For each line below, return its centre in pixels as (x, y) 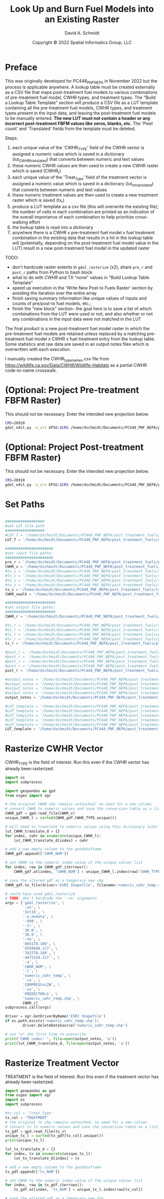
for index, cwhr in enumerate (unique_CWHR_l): (53, 836)
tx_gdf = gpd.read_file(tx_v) (36, 1131)
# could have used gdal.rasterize (40, 894)
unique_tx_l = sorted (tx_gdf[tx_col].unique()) (54, 1136)
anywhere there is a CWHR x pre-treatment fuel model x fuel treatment (83, 233)
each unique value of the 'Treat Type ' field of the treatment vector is (79, 178)
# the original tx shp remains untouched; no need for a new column (76, 1122)
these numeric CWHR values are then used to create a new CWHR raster (85, 166)
